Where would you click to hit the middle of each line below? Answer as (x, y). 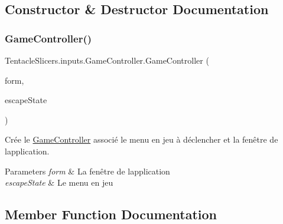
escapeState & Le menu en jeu (59, 182)
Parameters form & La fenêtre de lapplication (87, 171)
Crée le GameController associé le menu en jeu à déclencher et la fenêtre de (141, 139)
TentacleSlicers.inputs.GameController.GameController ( (107, 60)
